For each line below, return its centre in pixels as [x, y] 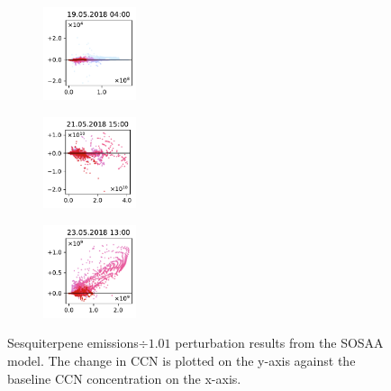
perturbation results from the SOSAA [279, 343]
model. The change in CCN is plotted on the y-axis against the [182, 361]
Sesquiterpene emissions [73, 343]
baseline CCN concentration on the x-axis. [124, 378]
